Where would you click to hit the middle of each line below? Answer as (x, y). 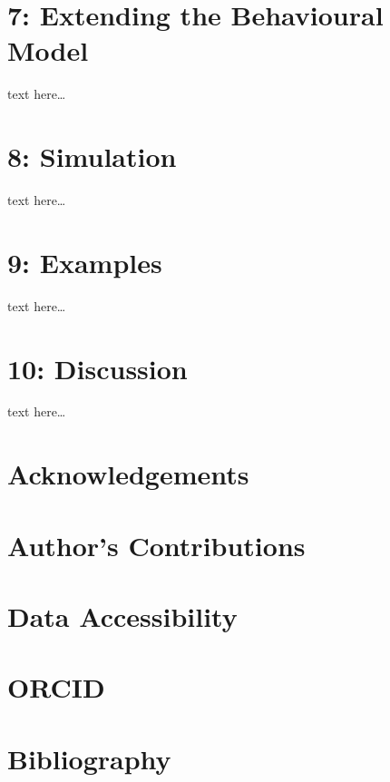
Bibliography (89, 758)
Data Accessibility (122, 616)
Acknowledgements (128, 474)
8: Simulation (92, 156)
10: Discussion (97, 368)
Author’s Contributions (156, 545)
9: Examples (85, 262)
